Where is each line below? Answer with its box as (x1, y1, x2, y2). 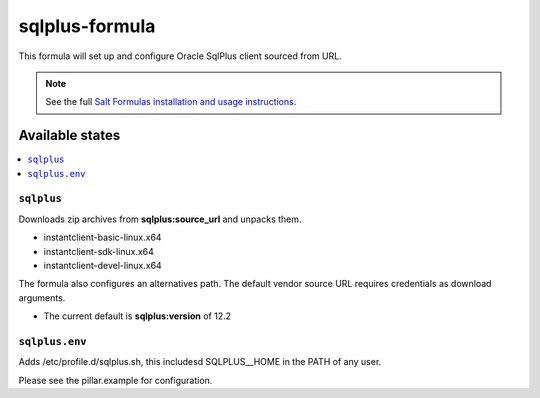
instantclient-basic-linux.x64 (43, 231, 162, 244)
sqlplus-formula (18, 15, 156, 37)
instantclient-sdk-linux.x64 (43, 245, 155, 257)
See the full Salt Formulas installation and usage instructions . (45, 96, 297, 108)
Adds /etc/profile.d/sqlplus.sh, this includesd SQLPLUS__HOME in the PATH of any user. (18, 356, 382, 368)
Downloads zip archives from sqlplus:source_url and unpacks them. (18, 213, 302, 225)
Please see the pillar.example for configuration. (18, 374, 213, 386)
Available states (18, 127, 121, 144)
